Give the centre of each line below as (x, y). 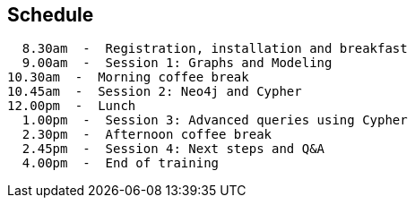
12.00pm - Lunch (72, 106)
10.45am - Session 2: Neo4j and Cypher (155, 92)
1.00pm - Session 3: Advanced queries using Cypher (215, 120)
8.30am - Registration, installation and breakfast (215, 49)
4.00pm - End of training (121, 163)
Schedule (51, 15)
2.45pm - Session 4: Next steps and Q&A (173, 149)
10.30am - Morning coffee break (128, 77)
